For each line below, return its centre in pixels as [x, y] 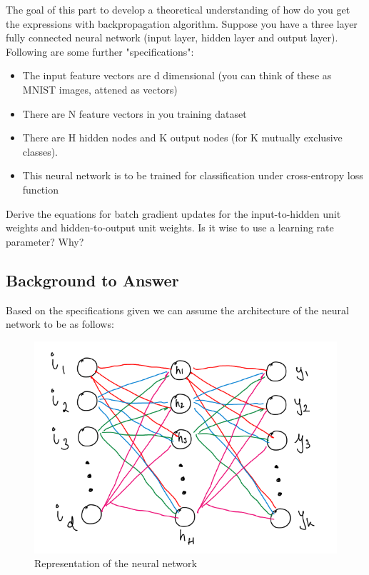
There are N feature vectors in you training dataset [135, 113]
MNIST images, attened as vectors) [100, 89]
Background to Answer [92, 280]
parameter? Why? [45, 241]
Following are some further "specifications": [100, 51]
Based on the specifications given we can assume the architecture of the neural [177, 310]
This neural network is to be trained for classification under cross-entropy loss [193, 175]
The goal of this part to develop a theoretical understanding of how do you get [178, 9]
